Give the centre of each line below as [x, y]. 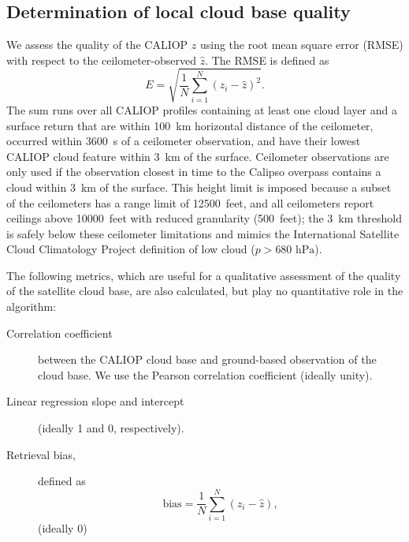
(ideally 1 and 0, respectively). [111, 428]
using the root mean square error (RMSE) [301, 45]
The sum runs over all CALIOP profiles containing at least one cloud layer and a [202, 109]
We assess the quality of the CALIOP [97, 45]
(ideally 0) [63, 527]
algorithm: [32, 307]
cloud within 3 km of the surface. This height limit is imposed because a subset [199, 187]
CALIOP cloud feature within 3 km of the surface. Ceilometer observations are [198, 156]
